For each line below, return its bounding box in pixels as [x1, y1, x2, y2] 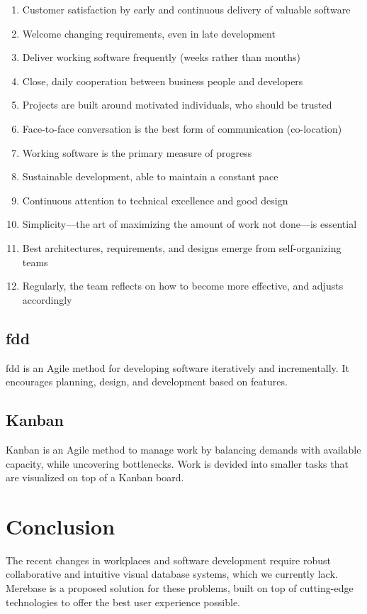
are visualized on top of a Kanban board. [6, 470, 184, 485]
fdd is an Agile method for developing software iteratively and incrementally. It [6, 360, 349, 375]
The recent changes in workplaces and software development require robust [6, 552, 332, 567]
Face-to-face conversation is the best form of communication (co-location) [22, 121, 342, 136]
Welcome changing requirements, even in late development [22, 26, 276, 40]
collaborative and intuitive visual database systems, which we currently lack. [6, 566, 338, 581]
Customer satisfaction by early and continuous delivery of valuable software [22, 2, 351, 16]
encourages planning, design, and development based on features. [6, 374, 288, 389]
